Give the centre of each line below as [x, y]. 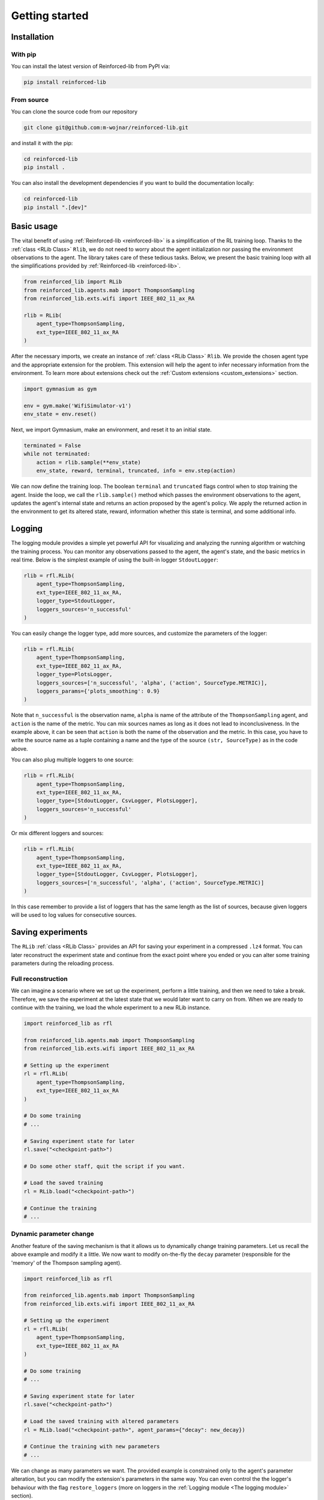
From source [30, 100]
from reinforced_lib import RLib [73, 282]
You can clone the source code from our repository [74, 112]
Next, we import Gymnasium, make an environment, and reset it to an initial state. [112, 430]
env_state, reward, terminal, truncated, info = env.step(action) [136, 471]
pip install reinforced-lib [65, 82]
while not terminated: [57, 454]
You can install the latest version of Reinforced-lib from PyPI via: [91, 67]
